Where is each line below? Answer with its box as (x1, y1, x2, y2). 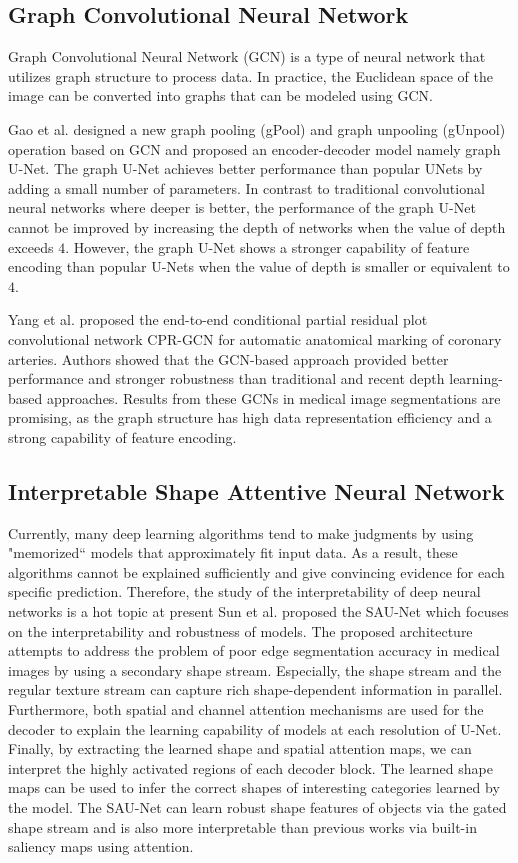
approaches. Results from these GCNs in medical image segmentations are (46, 387, 501, 408)
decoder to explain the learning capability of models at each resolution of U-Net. (8, 718, 502, 739)
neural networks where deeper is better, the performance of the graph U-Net (8, 197, 476, 218)
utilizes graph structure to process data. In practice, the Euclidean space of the (8, 65, 493, 86)
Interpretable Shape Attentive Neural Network (8, 475, 505, 506)
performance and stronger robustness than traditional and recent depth (8, 368, 445, 389)
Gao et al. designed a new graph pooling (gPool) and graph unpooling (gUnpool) (8, 118, 506, 139)
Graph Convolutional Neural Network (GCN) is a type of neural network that (8, 46, 486, 67)
